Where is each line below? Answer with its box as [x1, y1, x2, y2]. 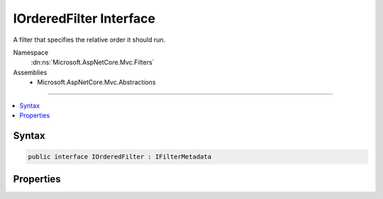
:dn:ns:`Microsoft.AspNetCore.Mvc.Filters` [30, 58, 155, 67]
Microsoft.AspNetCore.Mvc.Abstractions [37, 78, 156, 86]
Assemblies [13, 68, 48, 76]
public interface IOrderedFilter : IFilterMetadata [28, 152, 212, 161]
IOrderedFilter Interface [13, 11, 156, 26]
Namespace [13, 48, 49, 57]
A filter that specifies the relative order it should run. [13, 35, 166, 44]
